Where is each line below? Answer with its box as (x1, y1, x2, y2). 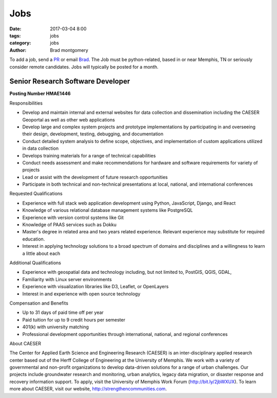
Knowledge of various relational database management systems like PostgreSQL (22, 207, 193, 213)
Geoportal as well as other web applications (22, 116, 115, 123)
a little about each (22, 250, 61, 256)
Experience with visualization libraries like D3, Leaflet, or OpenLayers (22, 284, 169, 290)
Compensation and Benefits (9, 300, 69, 306)
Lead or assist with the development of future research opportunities (22, 174, 168, 180)
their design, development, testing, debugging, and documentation (22, 131, 164, 137)
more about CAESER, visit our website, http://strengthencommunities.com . (9, 386, 167, 392)
